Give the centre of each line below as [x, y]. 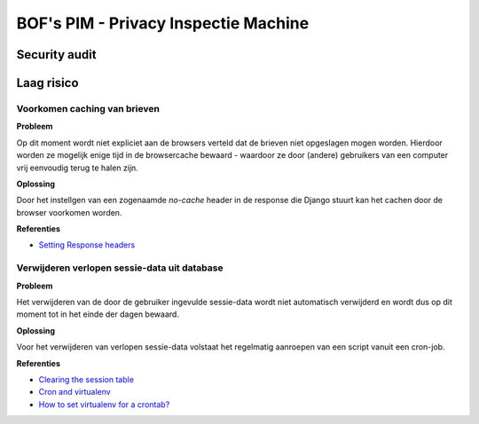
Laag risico [47, 83]
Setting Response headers [87, 245]
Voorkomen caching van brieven [88, 108]
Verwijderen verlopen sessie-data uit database [120, 268]
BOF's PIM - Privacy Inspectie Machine [163, 23]
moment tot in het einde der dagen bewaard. [98, 314]
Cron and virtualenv [75, 392]
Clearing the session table [86, 379]
